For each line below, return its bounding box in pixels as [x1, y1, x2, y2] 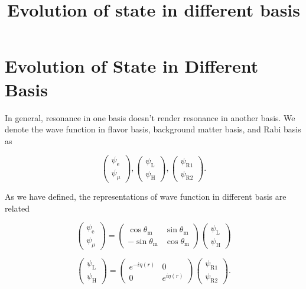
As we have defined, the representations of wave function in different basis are [5, 190, 287, 202]
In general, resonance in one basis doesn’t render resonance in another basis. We [5, 111, 295, 124]
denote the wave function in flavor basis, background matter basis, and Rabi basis [5, 123, 301, 135]
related [5, 202, 30, 214]
